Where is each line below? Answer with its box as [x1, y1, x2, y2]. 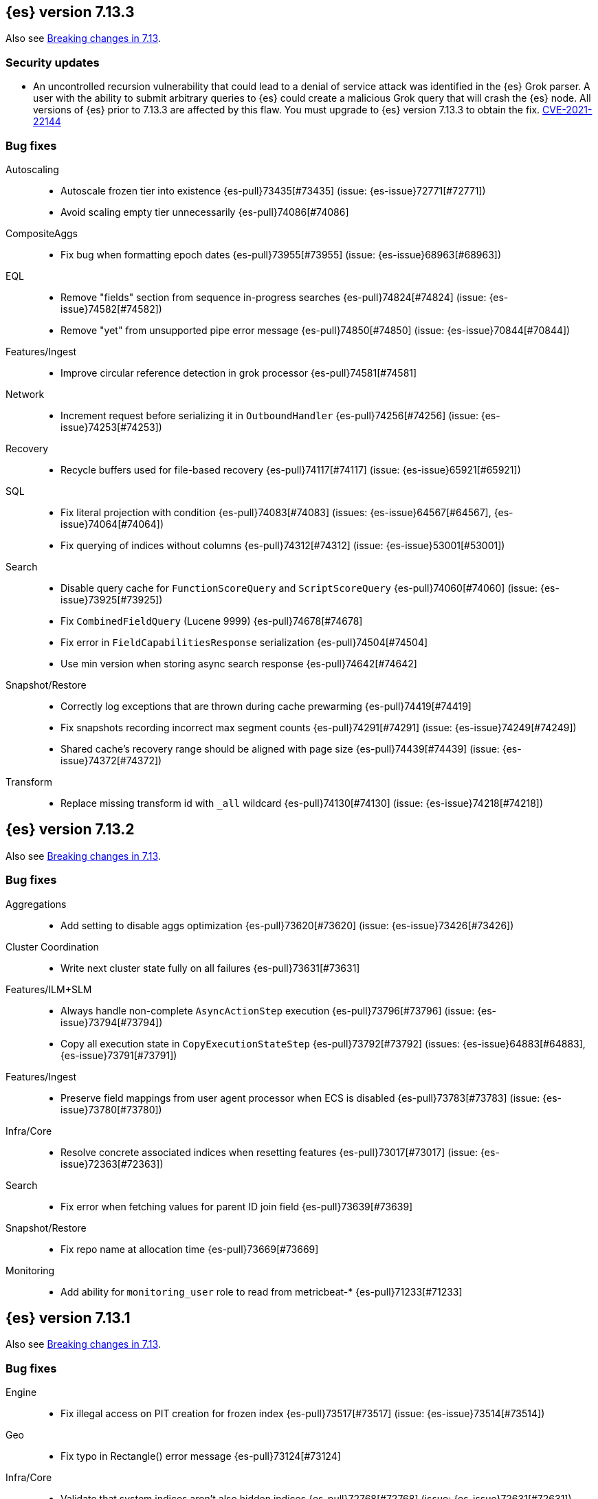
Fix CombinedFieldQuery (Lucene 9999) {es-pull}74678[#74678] [60, 614, 363, 627]
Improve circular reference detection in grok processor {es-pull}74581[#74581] [60, 366, 417, 379]
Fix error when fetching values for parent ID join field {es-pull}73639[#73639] [60, 1200, 413, 1212]
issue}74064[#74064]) [60, 518, 164, 530]
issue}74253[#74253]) [60, 421, 162, 433]
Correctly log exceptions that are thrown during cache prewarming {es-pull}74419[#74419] [60, 700, 472, 712]
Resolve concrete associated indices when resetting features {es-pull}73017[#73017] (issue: [60, 1146, 478, 1158]
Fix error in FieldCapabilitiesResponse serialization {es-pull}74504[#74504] [60, 636, 428, 648]
